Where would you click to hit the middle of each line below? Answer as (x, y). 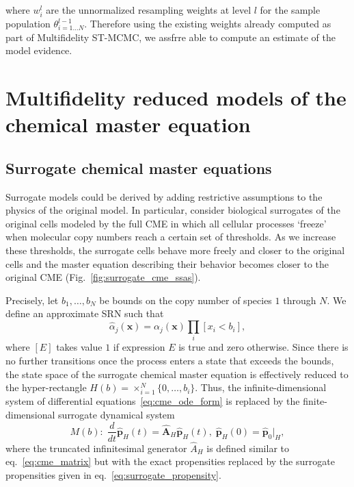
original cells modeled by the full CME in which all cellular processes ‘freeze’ (166, 223)
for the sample (290, 10)
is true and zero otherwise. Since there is (263, 347)
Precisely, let (32, 300)
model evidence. (39, 50)
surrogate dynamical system (117, 414)
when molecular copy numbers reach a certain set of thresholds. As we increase (171, 237)
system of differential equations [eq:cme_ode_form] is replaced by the (153, 401)
